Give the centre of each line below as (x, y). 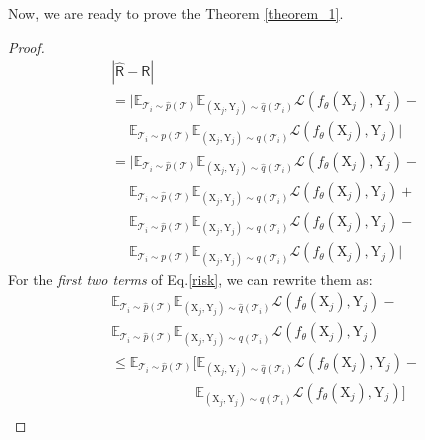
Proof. (26, 46)
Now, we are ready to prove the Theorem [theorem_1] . (176, 13)
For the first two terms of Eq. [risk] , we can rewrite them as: (190, 278)
